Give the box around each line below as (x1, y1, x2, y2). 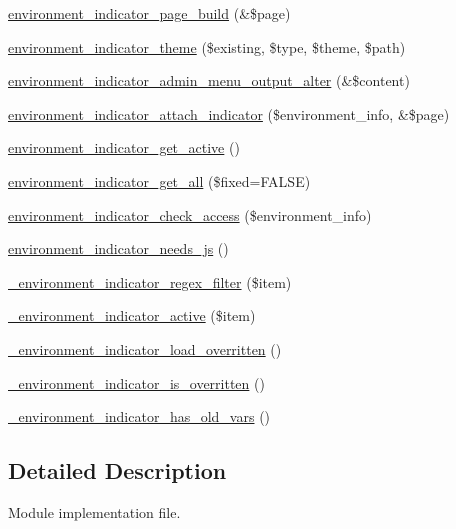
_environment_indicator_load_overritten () (8, 338, 282, 359)
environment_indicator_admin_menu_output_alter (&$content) (8, 70, 410, 91)
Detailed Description (8, 455, 227, 486)
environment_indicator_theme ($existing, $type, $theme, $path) (8, 36, 406, 57)
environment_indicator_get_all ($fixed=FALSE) (8, 170, 311, 191)
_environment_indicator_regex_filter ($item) (8, 271, 292, 292)
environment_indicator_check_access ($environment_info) (8, 204, 372, 225)
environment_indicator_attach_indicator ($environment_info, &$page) (8, 103, 450, 124)
